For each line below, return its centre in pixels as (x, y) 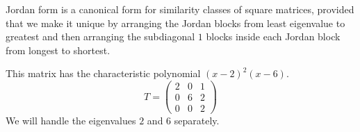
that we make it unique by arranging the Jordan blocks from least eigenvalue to (175, 23)
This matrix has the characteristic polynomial (103, 73)
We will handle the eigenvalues (71, 121)
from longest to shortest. (58, 50)
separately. (197, 121)
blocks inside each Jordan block (273, 36)
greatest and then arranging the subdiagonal (100, 36)
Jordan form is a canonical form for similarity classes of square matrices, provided (180, 9)
